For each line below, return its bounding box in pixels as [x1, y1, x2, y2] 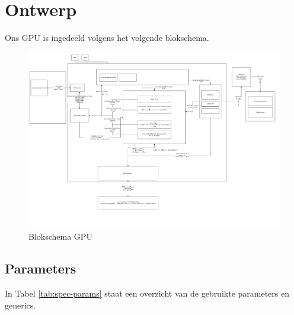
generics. [5, 298, 36, 311]
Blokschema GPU [28, 230, 92, 243]
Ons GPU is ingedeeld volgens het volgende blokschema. [5, 31, 209, 44]
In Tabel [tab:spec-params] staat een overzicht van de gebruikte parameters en [5, 287, 289, 300]
